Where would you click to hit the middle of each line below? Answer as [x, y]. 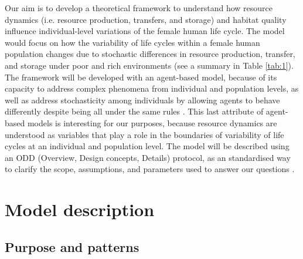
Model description [80, 209]
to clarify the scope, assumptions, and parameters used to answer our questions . [150, 169]
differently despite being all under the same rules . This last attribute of [134, 111]
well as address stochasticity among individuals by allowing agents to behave [142, 100]
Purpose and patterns [72, 246]
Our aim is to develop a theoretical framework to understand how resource [139, 8]
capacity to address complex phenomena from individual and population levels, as [152, 88]
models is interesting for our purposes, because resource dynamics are [152, 122]
